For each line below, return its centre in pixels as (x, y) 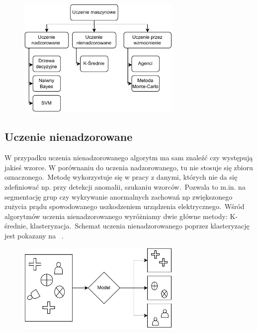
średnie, (16, 226)
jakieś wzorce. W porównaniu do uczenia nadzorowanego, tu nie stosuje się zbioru (129, 167)
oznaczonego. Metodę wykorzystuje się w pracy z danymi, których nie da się (121, 177)
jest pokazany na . (34, 236)
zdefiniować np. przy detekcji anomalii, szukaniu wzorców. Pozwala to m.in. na (125, 187)
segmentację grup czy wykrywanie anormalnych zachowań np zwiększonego (119, 196)
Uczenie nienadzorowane (69, 137)
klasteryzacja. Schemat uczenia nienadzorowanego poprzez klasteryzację (140, 226)
